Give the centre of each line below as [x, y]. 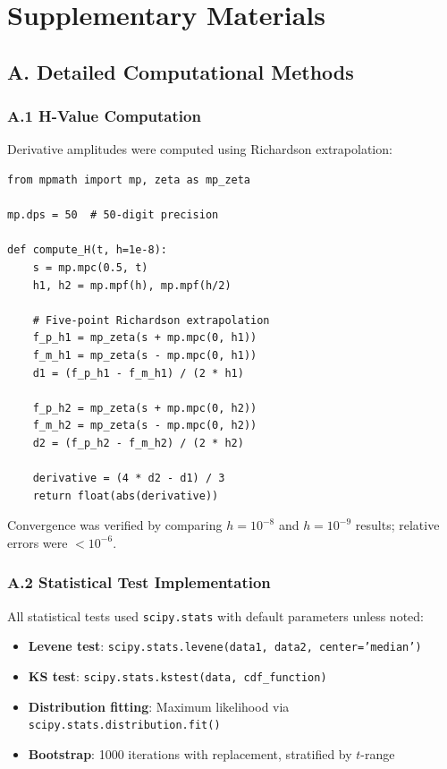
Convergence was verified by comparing [115, 525]
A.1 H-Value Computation [104, 116]
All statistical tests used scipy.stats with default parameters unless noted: [215, 615]
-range [378, 753]
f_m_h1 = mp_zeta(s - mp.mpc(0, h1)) [145, 355]
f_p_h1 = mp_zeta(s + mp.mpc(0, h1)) [145, 338]
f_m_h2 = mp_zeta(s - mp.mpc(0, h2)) [145, 426]
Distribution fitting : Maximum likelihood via [159, 706]
